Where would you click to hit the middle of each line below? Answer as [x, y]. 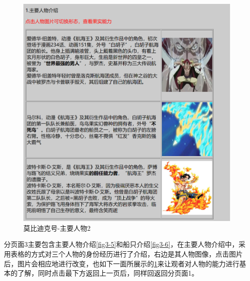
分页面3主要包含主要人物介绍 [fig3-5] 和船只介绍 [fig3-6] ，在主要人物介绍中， [121, 244]
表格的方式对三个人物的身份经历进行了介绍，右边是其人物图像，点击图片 [126, 254]
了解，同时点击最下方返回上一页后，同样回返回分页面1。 [108, 273]
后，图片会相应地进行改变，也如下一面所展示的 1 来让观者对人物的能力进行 [122, 263]
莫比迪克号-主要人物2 [57, 228]
